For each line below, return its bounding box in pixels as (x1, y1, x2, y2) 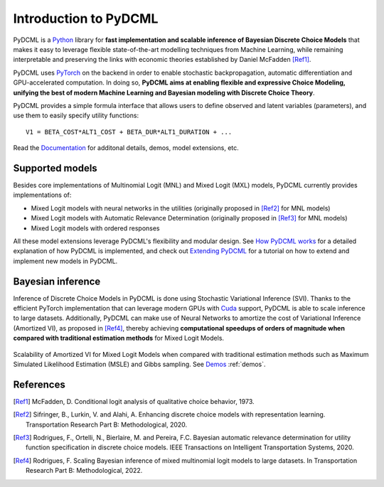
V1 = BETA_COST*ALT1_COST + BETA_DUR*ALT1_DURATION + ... (26, 128, 233, 136)
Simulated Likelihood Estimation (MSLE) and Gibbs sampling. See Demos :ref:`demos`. (13, 360, 266, 368)
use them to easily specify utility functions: (13, 111, 139, 120)
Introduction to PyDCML (13, 11, 159, 26)
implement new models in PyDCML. (13, 257, 118, 265)
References (13, 378, 65, 390)
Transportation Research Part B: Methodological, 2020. (26, 420, 188, 429)
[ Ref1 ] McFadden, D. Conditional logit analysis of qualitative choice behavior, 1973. (13, 397, 255, 405)
